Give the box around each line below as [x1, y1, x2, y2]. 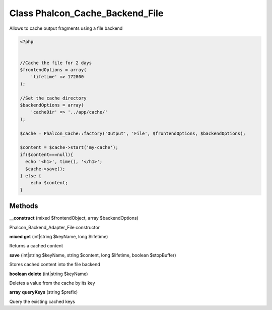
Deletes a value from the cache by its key [9, 280, 95, 286]
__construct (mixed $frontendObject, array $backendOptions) [9, 215, 139, 221]
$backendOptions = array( [20, 102, 84, 108]
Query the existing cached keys [9, 298, 75, 304]
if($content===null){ [20, 151, 74, 158]
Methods [9, 202, 38, 211]
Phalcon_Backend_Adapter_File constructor [9, 224, 100, 230]
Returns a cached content [9, 243, 63, 249]
